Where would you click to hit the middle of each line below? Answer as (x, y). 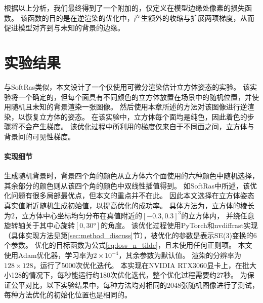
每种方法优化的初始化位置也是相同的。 (68, 295)
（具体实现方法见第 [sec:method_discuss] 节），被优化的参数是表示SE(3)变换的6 (130, 235)
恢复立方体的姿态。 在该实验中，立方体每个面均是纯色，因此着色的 (136, 116)
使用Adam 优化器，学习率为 (49, 255)
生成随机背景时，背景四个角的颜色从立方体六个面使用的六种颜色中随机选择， (131, 176)
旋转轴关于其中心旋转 (39, 225)
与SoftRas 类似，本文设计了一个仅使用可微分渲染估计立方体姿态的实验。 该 (127, 86)
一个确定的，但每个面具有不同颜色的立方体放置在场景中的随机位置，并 (135, 97)
